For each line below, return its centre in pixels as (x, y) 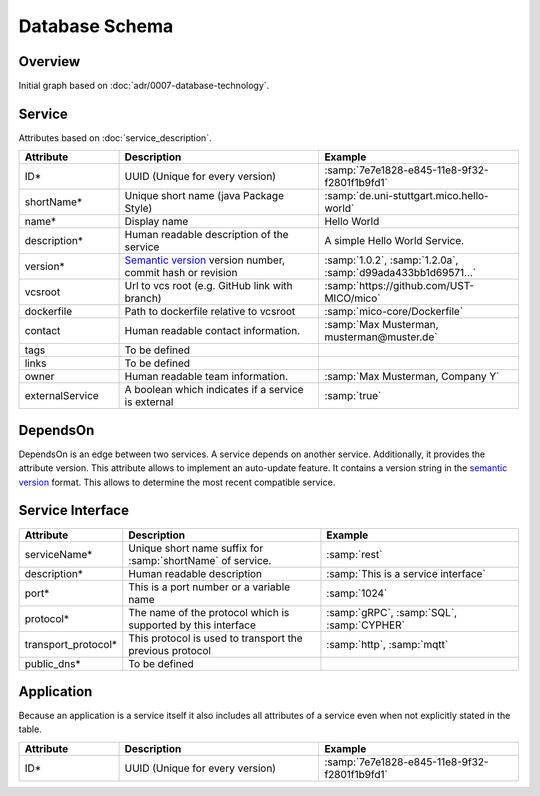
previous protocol (170, 650)
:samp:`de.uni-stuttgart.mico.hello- (406, 196)
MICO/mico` (352, 298)
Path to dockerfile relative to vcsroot (210, 312)
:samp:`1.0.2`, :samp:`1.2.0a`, (391, 260)
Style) (138, 208)
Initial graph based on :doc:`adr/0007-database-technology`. (144, 86)
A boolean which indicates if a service (214, 390)
